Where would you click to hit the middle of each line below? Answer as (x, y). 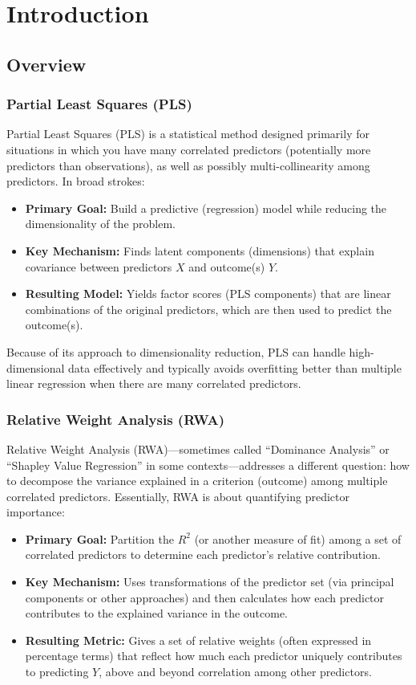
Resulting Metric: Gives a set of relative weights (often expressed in (198, 640)
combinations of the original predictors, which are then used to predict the (208, 309)
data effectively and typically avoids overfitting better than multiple (235, 367)
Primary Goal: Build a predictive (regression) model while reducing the (206, 208)
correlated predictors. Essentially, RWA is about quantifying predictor (178, 496)
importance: (36, 512)
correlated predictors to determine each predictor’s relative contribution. (203, 555)
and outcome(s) (227, 266)
